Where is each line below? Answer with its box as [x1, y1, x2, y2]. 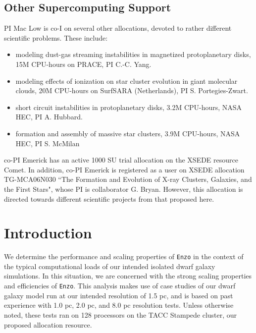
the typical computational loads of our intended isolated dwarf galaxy [4, 261, 215, 271]
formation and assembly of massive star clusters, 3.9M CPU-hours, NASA [15, 128, 240, 138]
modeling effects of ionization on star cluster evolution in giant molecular [15, 75, 238, 86]
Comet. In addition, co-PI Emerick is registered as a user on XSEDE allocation [4, 164, 245, 174]
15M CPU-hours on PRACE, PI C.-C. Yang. [15, 58, 152, 69]
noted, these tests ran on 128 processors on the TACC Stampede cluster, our [4, 309, 237, 320]
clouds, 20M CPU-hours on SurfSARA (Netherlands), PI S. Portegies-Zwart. [15, 85, 248, 96]
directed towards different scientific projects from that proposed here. [4, 193, 214, 204]
